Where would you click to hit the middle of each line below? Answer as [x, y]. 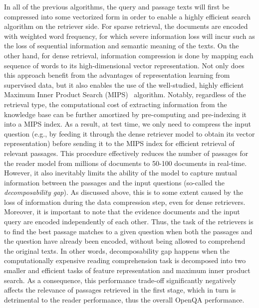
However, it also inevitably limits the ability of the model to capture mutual [121, 173]
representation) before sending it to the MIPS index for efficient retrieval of [119, 143]
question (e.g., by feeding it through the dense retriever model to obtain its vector [129, 133]
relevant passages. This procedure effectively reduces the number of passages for [126, 153]
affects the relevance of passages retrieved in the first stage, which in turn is [120, 290]
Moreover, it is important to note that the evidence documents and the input [122, 212]
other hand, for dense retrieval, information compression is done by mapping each [129, 55]
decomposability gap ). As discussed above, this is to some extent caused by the [124, 192]
